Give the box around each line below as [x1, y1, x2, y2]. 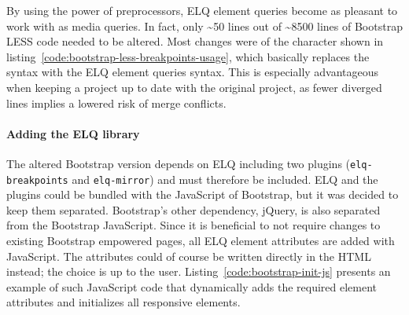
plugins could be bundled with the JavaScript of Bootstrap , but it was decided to [6, 186, 399, 203]
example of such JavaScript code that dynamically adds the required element [6, 278, 378, 295]
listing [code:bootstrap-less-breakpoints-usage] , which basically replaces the [6, 48, 370, 64]
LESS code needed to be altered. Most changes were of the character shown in [6, 33, 384, 49]
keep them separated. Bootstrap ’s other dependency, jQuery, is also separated [6, 201, 381, 218]
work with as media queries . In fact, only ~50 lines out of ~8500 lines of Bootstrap [6, 17, 403, 34]
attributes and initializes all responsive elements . [6, 294, 241, 310]
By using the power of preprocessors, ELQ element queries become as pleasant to [6, 2, 398, 18]
